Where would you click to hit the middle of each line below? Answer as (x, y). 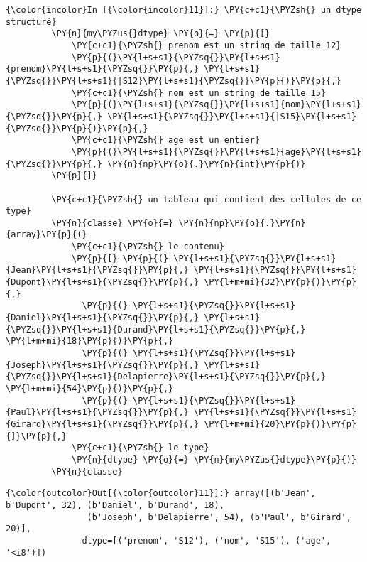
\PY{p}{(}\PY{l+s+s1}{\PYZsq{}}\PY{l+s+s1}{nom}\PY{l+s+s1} (217, 105)
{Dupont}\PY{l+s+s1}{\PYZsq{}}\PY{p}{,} (103, 282)
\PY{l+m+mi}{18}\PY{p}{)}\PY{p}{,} (90, 341)
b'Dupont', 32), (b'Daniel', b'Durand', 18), (115, 505)
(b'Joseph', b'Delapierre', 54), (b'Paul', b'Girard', (219, 517)
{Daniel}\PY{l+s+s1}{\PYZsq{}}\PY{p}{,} (103, 318)
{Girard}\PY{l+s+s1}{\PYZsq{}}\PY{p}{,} (103, 424)
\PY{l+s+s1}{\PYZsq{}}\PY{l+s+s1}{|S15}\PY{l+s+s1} (232, 116)
